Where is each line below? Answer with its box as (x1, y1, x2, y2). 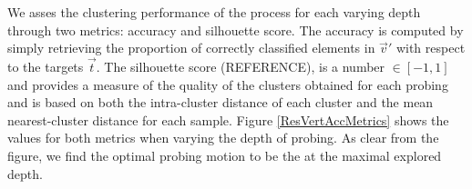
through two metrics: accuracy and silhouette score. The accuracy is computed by (7, 20, 464, 39)
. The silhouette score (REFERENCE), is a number (96, 57, 385, 75)
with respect (395, 38, 466, 57)
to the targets (7, 57, 84, 75)
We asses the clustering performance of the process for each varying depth (7, 3, 421, 21)
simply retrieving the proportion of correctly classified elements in (7, 38, 375, 57)
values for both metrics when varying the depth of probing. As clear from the (7, 128, 439, 147)
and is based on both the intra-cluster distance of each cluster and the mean (7, 93, 434, 112)
